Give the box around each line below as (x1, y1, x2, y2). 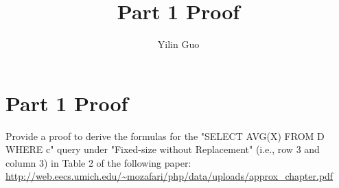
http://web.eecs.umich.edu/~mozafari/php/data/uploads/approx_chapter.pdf (5, 169, 334, 183)
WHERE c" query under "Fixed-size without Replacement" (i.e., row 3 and (5, 142, 320, 156)
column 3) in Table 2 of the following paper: (5, 155, 191, 169)
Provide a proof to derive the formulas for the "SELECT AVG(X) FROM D (5, 128, 325, 143)
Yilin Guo (157, 37, 200, 51)
